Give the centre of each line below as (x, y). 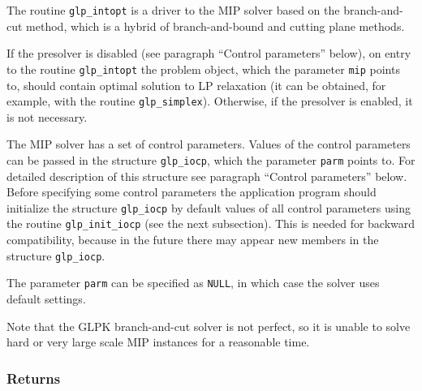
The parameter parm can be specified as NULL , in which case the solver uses (193, 283)
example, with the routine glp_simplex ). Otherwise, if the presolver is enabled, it (210, 101)
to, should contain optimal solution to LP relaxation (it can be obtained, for (196, 85)
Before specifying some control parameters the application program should (192, 192)
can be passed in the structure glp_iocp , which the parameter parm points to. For (211, 159)
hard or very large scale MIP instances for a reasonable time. (158, 342)
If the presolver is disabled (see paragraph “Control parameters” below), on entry (209, 53)
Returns (34, 378)
